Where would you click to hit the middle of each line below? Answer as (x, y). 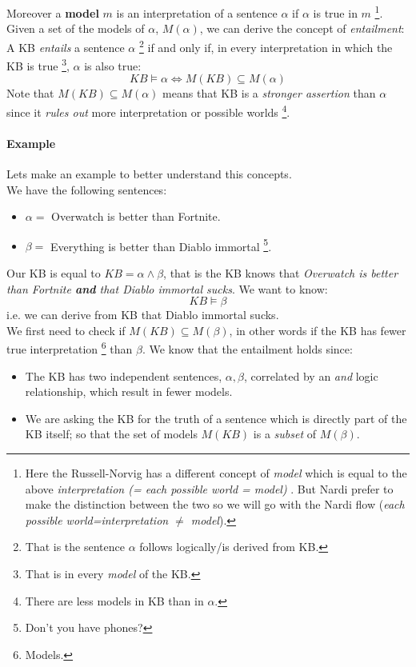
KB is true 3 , (38, 64)
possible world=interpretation (97, 519)
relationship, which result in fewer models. (129, 391)
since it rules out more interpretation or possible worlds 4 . (148, 110)
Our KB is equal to (54, 273)
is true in (335, 12)
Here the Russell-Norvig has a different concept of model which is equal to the (216, 473)
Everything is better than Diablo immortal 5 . (161, 245)
